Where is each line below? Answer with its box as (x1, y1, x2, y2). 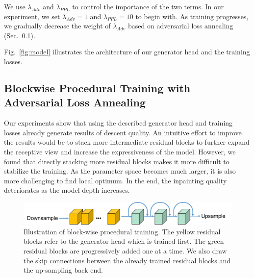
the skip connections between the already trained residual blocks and (24, 255, 230, 265)
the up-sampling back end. (24, 265, 103, 275)
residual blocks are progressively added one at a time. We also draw (24, 246, 227, 256)
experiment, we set (4, 11, 60, 21)
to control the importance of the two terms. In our (72, 1, 224, 11)
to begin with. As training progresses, (135, 11, 249, 21)
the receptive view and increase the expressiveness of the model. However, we (4, 146, 236, 156)
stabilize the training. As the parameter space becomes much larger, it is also (4, 166, 236, 176)
